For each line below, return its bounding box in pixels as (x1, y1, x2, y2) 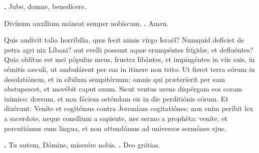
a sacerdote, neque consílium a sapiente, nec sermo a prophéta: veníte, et (4, 112, 228, 123)
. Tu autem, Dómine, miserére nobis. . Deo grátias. (4, 139, 160, 150)
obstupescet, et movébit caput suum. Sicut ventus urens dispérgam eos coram (4, 83, 242, 94)
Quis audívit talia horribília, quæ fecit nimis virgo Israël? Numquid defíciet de (4, 34, 244, 45)
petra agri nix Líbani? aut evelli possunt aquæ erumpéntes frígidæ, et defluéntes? (4, 44, 253, 54)
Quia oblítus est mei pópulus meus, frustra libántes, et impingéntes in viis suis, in (4, 54, 255, 64)
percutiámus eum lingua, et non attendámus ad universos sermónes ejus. (4, 122, 226, 133)
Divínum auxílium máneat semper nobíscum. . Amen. (4, 17, 169, 28)
